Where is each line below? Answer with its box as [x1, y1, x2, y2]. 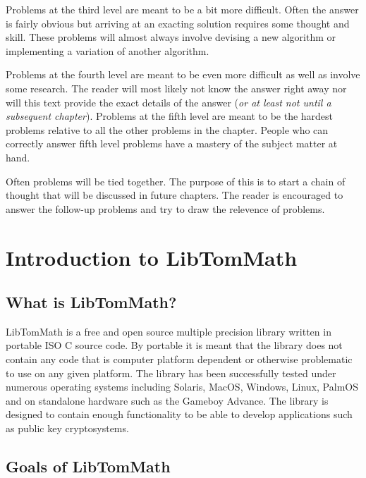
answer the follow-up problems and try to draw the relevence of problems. [6, 201, 325, 216]
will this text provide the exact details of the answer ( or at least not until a [6, 94, 331, 109]
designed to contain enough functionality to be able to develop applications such [6, 407, 353, 422]
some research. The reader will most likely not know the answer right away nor [6, 80, 347, 95]
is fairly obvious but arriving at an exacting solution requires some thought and [6, 16, 350, 30]
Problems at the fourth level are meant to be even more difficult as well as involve [6, 67, 360, 82]
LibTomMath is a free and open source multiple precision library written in [6, 324, 331, 338]
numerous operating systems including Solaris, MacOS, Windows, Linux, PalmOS [6, 379, 358, 394]
